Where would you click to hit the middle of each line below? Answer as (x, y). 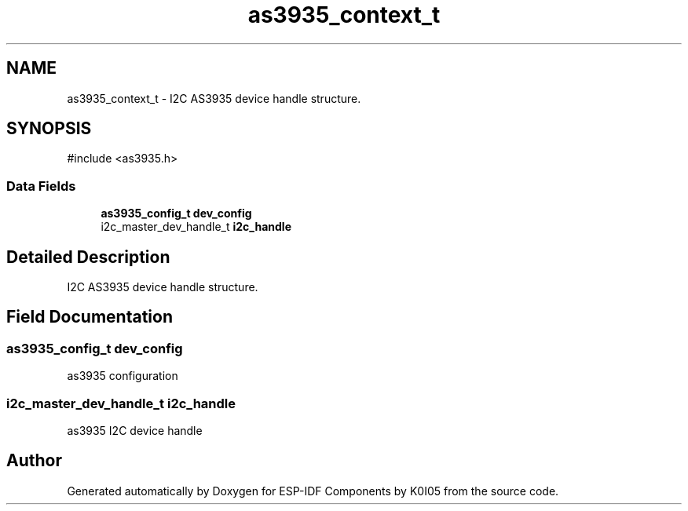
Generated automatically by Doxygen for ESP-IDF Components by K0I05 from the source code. (313, 491)
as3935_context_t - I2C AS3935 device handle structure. (214, 98)
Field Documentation (90, 317)
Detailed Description (88, 257)
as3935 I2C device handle (135, 431)
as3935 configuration (123, 376)
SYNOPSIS (49, 129)
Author (34, 461)
